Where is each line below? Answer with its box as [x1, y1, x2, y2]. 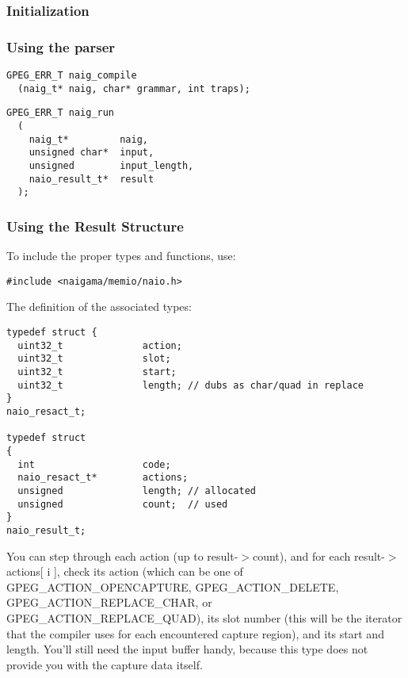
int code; [17, 458, 171, 470]
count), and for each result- [252, 547, 385, 564]
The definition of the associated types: [6, 298, 192, 315]
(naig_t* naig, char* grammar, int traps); [17, 82, 250, 94]
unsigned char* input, [29, 147, 154, 159]
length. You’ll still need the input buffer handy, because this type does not [6, 641, 368, 657]
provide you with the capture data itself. [6, 656, 203, 672]
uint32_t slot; [17, 353, 171, 365]
